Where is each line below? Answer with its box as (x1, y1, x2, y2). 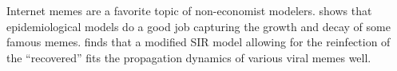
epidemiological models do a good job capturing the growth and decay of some (6, 18, 391, 34)
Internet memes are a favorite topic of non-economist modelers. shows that (6, 2, 372, 18)
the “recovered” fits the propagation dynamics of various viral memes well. (6, 49, 371, 65)
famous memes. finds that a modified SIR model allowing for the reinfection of (6, 34, 391, 50)
